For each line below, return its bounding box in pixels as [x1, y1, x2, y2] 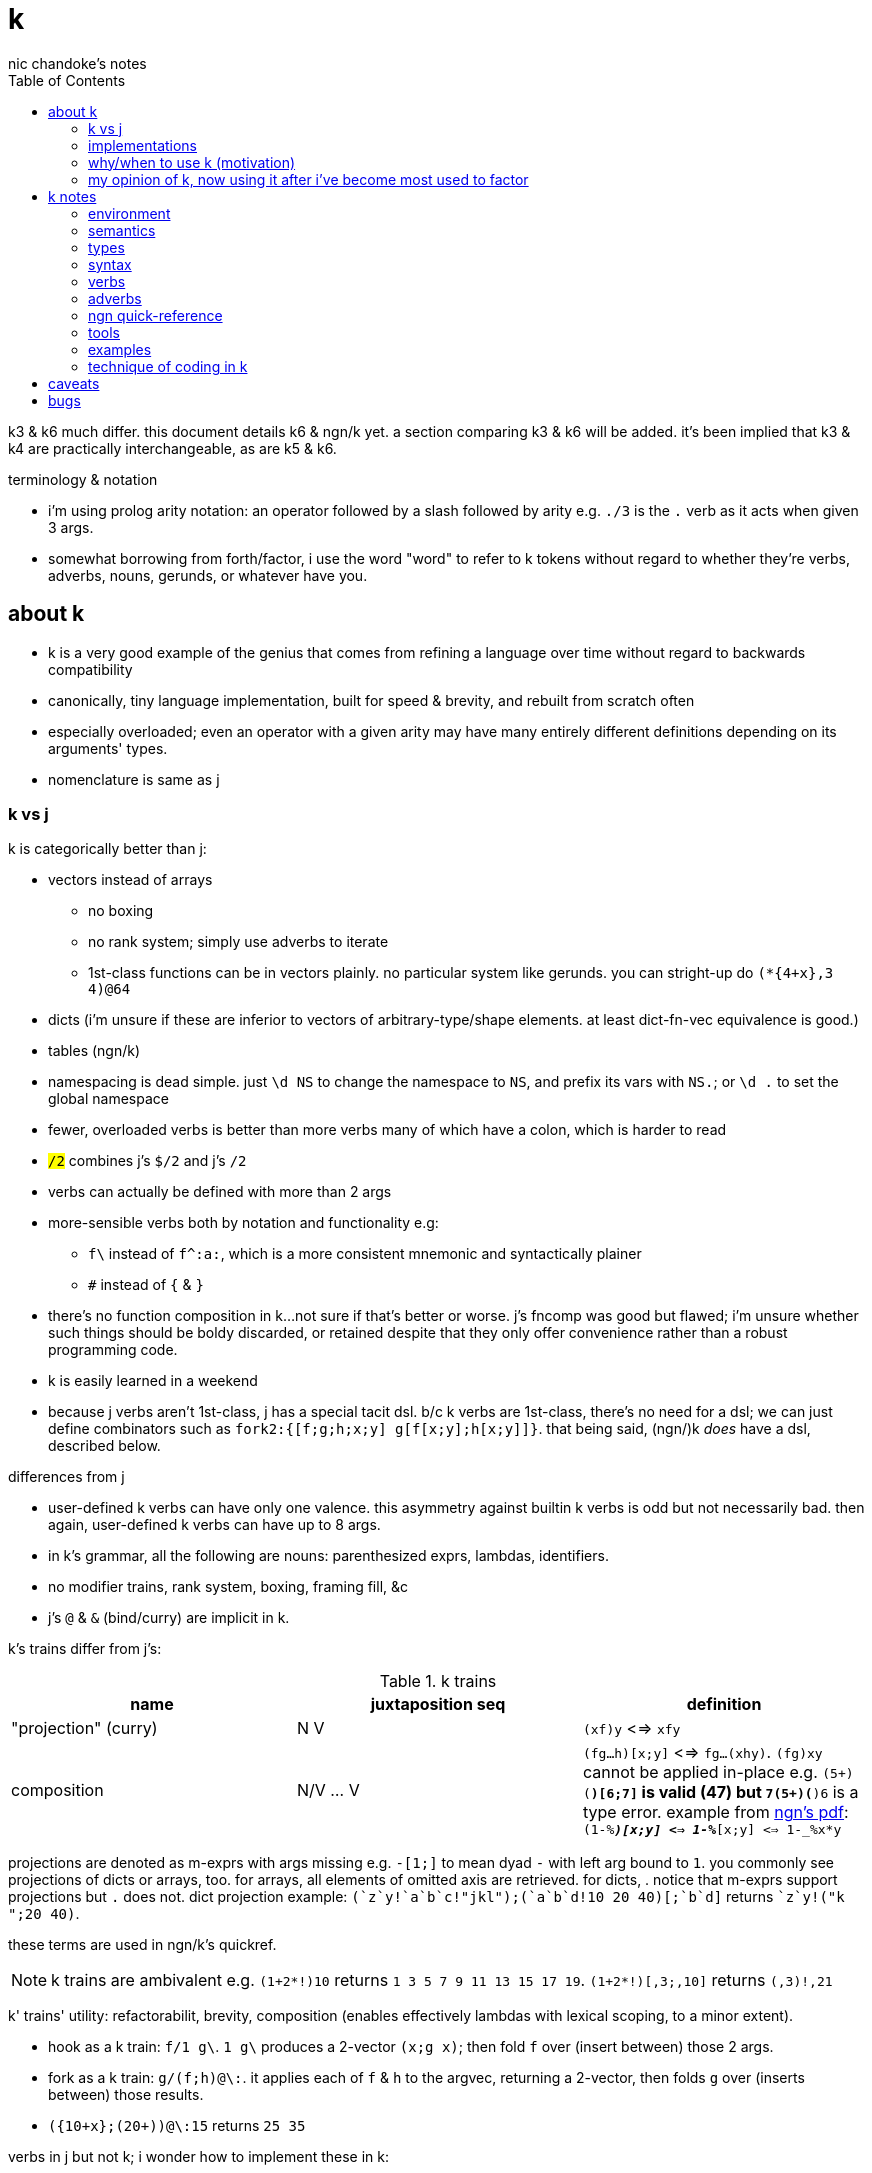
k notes [48, 187, 97, 205]
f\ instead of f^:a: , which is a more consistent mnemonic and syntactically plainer [88, 1245, 642, 1263]
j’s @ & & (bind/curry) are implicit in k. [48, 1609, 290, 1627]
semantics [88, 221, 156, 239]
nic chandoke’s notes [8, 54, 147, 72]
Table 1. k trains [379, 1671, 497, 1692]
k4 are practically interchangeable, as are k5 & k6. [8, 439, 337, 457]
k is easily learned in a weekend [48, 1372, 258, 1390]
